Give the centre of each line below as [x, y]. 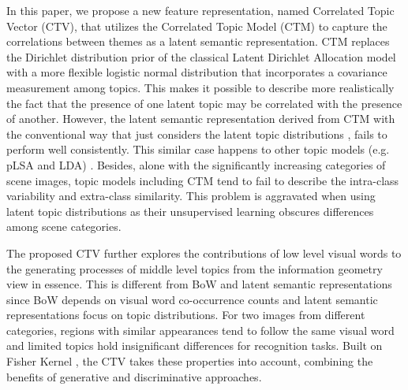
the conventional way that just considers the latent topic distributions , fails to [197, 134]
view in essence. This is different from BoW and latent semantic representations [199, 284]
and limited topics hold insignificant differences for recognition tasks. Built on [195, 345]
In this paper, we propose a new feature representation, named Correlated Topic [200, 10]
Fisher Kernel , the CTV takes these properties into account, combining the [190, 361]
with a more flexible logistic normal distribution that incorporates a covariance [197, 72]
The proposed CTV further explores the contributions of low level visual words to [204, 253]
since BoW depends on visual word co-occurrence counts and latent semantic [192, 299]
